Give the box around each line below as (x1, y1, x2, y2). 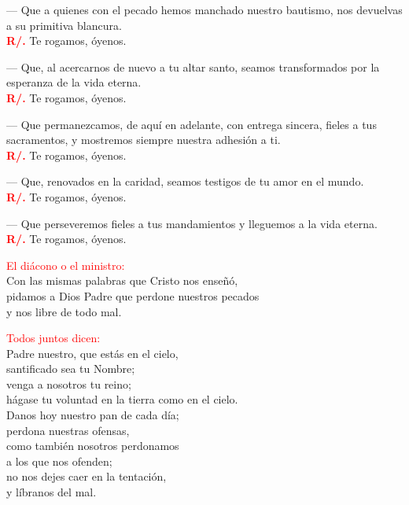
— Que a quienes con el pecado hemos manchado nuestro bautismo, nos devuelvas (6, 2, 403, 17)
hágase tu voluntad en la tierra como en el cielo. (6, 391, 238, 407)
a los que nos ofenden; (6, 452, 112, 469)
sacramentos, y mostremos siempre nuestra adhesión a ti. (6, 131, 281, 148)
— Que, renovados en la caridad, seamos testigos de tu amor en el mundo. (6, 173, 364, 190)
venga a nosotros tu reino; (6, 375, 131, 392)
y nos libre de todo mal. (6, 303, 122, 319)
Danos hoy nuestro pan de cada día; (6, 407, 179, 423)
